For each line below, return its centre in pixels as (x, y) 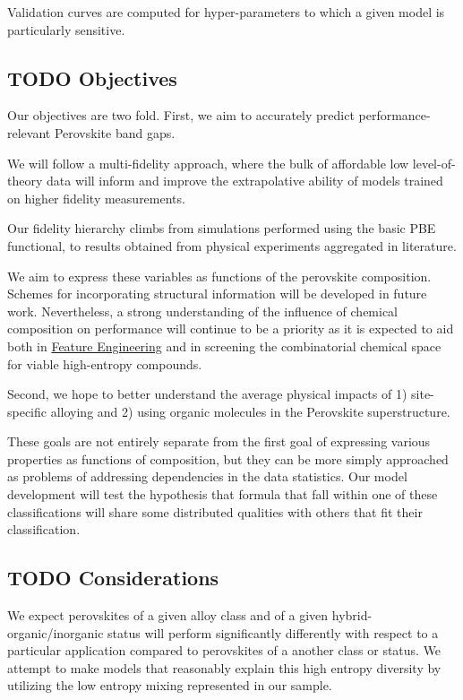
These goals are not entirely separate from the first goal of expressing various (219, 441)
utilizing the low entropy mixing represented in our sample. (170, 685)
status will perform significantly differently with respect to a (273, 632)
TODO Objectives (92, 78)
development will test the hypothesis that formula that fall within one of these (223, 494)
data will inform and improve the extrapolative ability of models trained (244, 181)
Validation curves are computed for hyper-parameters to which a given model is (226, 12)
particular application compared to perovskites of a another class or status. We (224, 650)
